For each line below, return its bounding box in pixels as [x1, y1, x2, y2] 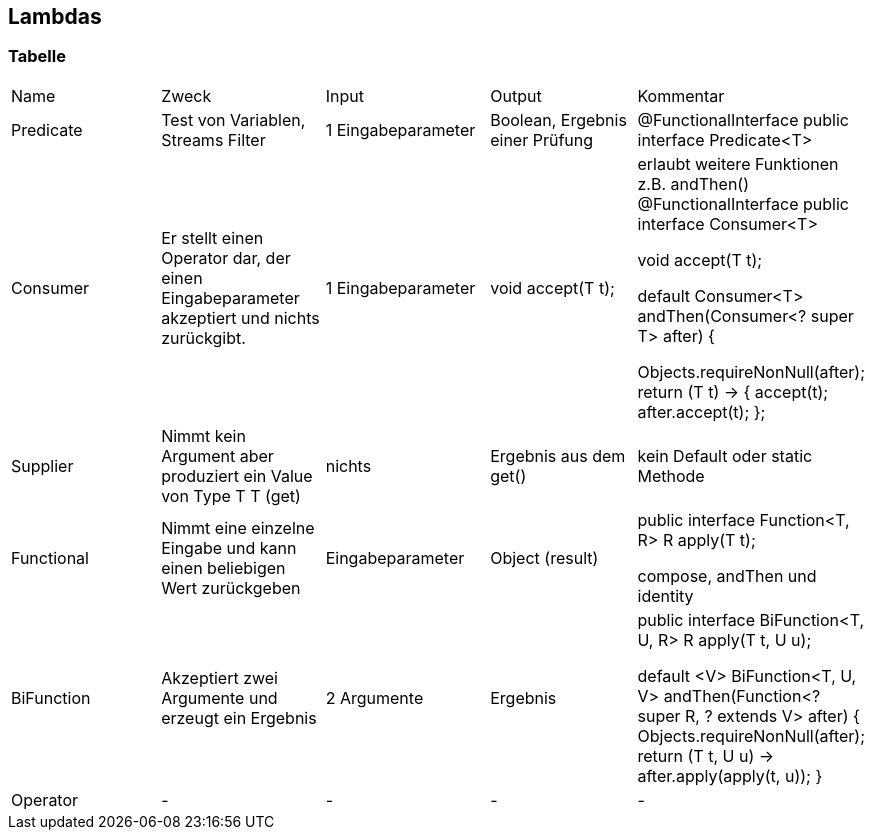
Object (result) [490, 547, 599, 568]
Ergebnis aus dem [490, 445, 626, 466]
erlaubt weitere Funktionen [637, 153, 839, 174]
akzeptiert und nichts [161, 307, 320, 328]
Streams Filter [161, 129, 266, 150]
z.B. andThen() [637, 173, 749, 194]
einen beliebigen [161, 557, 286, 578]
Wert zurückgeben [161, 577, 301, 598]
